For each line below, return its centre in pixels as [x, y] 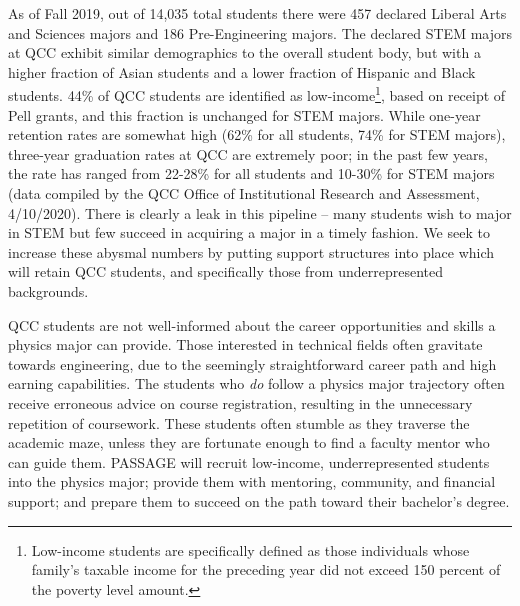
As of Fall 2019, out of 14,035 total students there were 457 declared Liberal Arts [257, 13]
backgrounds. [48, 290]
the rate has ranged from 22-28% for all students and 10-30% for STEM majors [251, 173]
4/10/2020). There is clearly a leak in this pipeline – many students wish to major [260, 212]
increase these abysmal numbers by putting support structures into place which [251, 251]
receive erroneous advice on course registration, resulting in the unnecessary [240, 402]
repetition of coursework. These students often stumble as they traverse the [239, 422]
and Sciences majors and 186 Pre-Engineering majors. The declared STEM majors [260, 32]
